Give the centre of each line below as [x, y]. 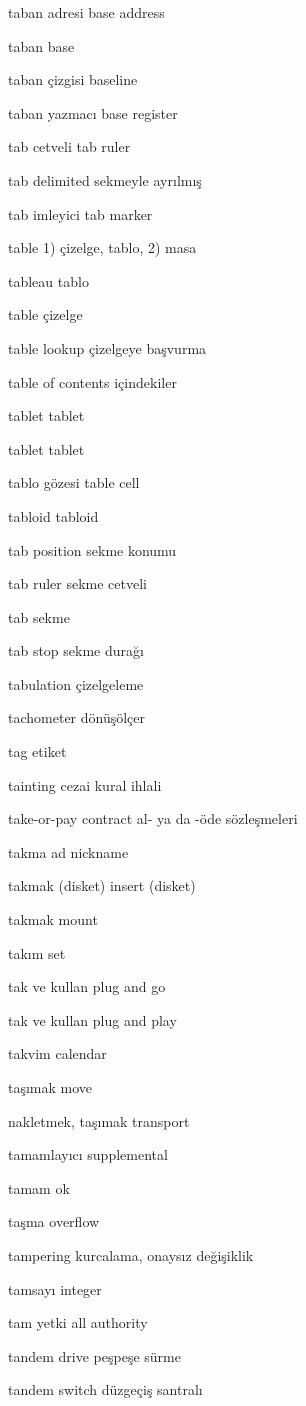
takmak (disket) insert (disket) [102, 885]
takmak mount [53, 919]
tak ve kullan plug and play [92, 1019]
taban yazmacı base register [93, 112]
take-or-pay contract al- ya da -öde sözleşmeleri [153, 818]
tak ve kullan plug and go [87, 986]
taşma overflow [54, 1221]
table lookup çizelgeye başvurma [107, 347]
